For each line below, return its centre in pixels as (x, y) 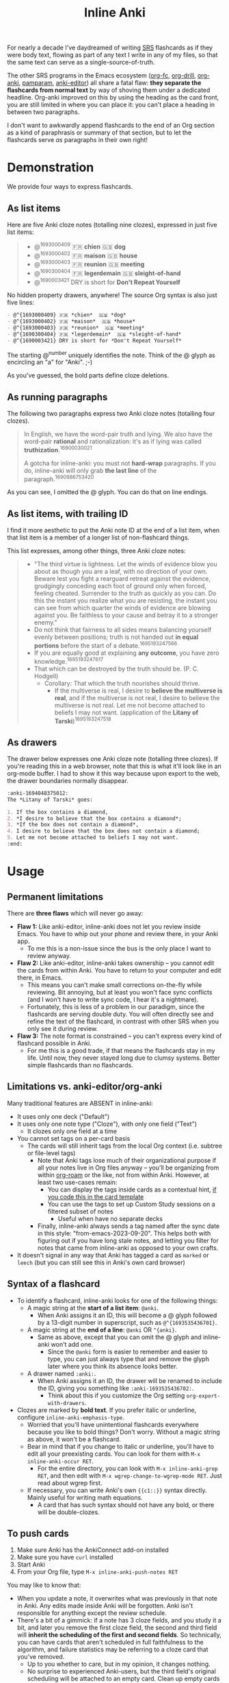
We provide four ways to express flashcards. (70, 187)
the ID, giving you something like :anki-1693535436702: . (116, 1388)
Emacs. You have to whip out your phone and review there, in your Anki (118, 933)
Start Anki (31, 1565)
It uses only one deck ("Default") (63, 1116)
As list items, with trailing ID (68, 514)
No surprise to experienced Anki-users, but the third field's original (122, 1671)
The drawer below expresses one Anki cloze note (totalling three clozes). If (113, 758)
